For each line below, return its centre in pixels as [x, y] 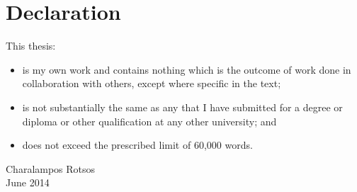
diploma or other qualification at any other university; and [149, 121]
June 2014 [28, 182]
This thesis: [31, 46]
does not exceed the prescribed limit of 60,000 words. [137, 145]
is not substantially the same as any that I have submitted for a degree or [182, 107]
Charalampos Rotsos [51, 168]
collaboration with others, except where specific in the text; [152, 83]
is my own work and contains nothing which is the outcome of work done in [187, 69]
